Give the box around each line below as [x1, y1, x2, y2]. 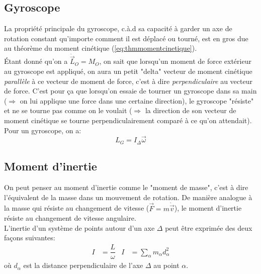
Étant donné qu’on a [4, 56, 68, 66]
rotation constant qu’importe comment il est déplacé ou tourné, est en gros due [4, 33, 248, 43]
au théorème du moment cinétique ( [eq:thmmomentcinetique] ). [4, 43, 197, 53]
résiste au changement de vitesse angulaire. [4, 213, 136, 223]
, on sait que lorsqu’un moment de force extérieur [99, 56, 251, 66]
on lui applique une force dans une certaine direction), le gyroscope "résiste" [20, 95, 254, 106]
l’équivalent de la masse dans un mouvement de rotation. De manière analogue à [4, 192, 252, 202]
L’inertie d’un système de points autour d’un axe [4, 222, 155, 233]
